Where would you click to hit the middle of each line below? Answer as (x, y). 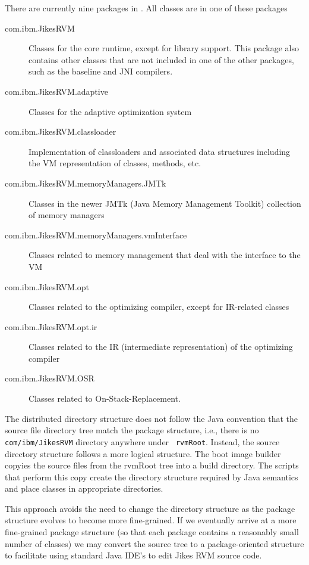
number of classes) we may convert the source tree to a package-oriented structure (154, 543)
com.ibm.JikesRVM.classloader (61, 131)
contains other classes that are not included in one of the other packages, (161, 59)
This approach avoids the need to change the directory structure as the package (150, 508)
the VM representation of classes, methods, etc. (115, 163)
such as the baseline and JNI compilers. (101, 71)
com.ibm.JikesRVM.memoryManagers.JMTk (86, 183)
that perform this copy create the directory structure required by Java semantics (152, 476)
